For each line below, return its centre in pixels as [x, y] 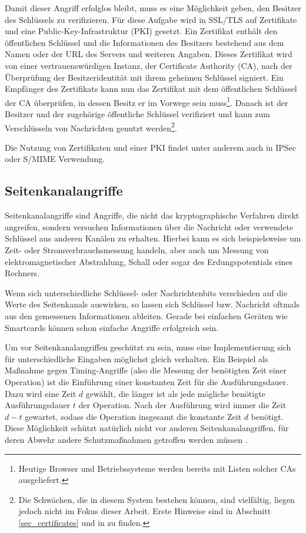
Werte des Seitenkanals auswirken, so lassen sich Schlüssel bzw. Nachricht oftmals [152, 304]
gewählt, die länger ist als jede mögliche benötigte [175, 393]
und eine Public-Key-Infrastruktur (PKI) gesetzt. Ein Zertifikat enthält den [141, 31]
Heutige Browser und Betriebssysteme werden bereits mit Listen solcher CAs [157, 468]
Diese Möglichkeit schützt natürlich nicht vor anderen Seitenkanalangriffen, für [147, 428]
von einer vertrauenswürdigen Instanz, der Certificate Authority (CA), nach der [149, 65]
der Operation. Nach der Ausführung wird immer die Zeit [182, 405]
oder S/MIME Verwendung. [55, 159]
